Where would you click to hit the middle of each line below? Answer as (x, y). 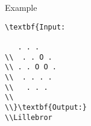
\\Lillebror (29, 117)
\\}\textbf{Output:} (46, 107)
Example (21, 7)
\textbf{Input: (35, 27)
